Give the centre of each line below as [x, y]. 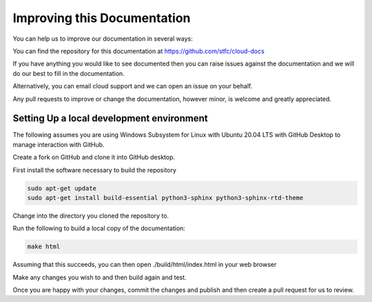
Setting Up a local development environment [110, 118]
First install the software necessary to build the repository [95, 170]
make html [44, 247]
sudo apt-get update [62, 188]
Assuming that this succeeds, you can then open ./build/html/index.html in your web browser [145, 265]
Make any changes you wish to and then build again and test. [100, 277]
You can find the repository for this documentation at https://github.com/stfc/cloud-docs [138, 51]
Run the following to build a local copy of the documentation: [99, 228]
